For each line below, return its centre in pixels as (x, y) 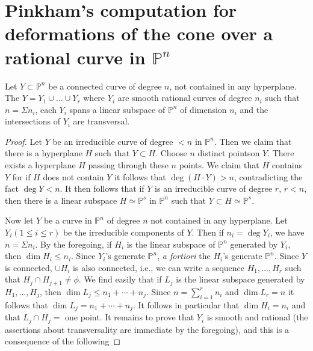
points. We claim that (219, 165)
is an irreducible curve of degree (214, 188)
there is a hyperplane (44, 153)
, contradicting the (268, 176)
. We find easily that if (120, 279)
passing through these (128, 165)
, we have (287, 232)
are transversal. (101, 121)
